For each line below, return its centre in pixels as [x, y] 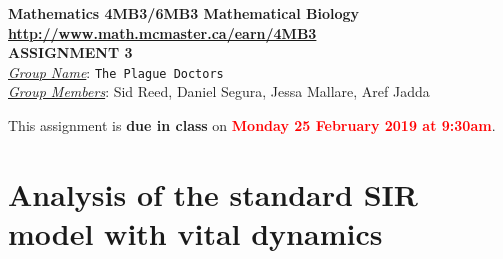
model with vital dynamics [195, 233]
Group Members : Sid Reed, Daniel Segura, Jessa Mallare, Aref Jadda [219, 91]
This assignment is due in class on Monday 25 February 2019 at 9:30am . [252, 125]
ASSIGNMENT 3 [70, 52]
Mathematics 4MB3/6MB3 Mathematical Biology [184, 13]
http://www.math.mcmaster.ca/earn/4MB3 [162, 32]
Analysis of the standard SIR [213, 193]
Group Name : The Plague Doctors [116, 71]
